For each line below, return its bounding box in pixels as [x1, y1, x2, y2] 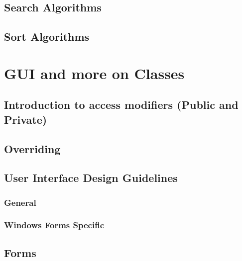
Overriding [4, 141, 61, 156]
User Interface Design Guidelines [4, 170, 178, 185]
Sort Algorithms [4, 29, 90, 44]
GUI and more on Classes [4, 63, 185, 83]
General [4, 196, 36, 208]
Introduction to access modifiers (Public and [4, 97, 239, 112]
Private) [4, 111, 47, 127]
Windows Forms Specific [4, 219, 104, 231]
